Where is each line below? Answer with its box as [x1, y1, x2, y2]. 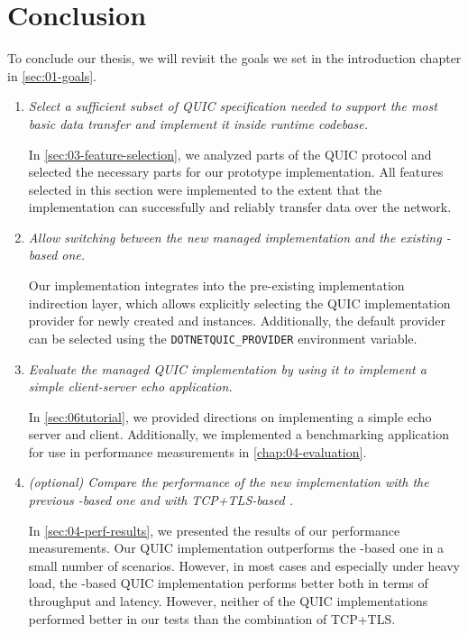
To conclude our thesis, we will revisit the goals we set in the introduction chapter [7, 49, 462, 68]
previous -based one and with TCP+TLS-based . [28, 491, 294, 510]
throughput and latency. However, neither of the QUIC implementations [28, 592, 428, 611]
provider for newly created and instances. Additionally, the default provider [28, 311, 445, 330]
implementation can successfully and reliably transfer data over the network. [28, 198, 452, 216]
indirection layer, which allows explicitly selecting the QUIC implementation [28, 293, 451, 312]
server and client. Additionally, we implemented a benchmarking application [28, 425, 449, 444]
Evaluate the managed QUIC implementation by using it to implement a [28, 359, 427, 378]
